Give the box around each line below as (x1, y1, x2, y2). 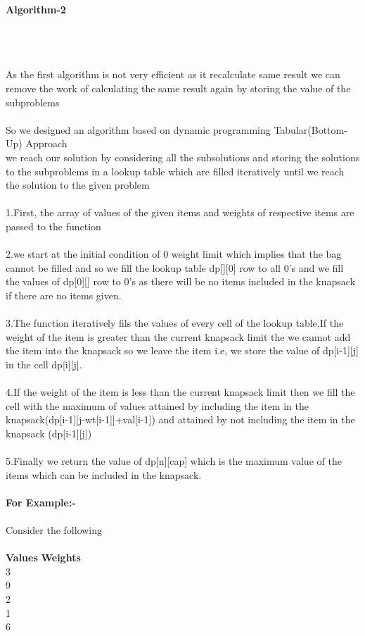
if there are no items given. (6, 287, 122, 302)
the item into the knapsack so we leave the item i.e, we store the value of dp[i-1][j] (6, 343, 359, 358)
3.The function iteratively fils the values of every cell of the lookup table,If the (6, 316, 344, 330)
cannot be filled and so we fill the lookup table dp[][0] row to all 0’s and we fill (6, 260, 344, 275)
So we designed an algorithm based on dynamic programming (6, 122, 271, 137)
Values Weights (6, 550, 81, 565)
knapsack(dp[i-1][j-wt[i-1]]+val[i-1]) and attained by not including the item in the (6, 412, 355, 427)
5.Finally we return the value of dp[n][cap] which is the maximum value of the (6, 454, 342, 468)
